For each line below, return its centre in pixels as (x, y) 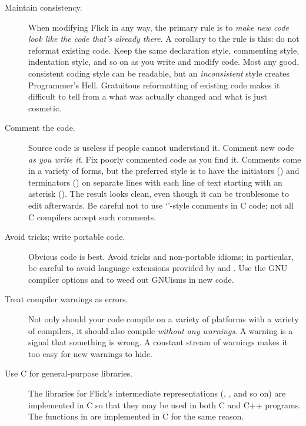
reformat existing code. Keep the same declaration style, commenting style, (164, 50)
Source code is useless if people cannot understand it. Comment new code (161, 147)
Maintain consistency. (44, 7)
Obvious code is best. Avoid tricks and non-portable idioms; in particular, (161, 256)
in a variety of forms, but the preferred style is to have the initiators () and (164, 171)
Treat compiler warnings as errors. (66, 299)
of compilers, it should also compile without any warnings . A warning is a (161, 330)
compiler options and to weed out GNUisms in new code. (131, 279)
